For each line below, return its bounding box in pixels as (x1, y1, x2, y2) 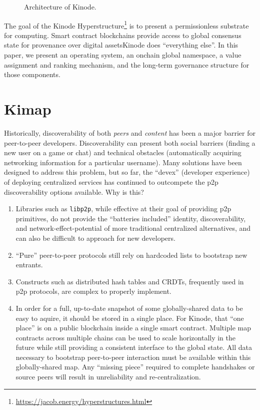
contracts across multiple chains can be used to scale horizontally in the (15, 332, 236, 342)
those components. (4, 69, 60, 80)
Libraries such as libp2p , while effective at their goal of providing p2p (15, 203, 231, 214)
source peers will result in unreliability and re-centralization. (15, 371, 201, 382)
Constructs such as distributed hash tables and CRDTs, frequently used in (15, 276, 244, 286)
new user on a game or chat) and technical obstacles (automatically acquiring (4, 147, 241, 158)
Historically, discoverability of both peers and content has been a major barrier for (4, 127, 255, 138)
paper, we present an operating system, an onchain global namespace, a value (4, 50, 241, 60)
